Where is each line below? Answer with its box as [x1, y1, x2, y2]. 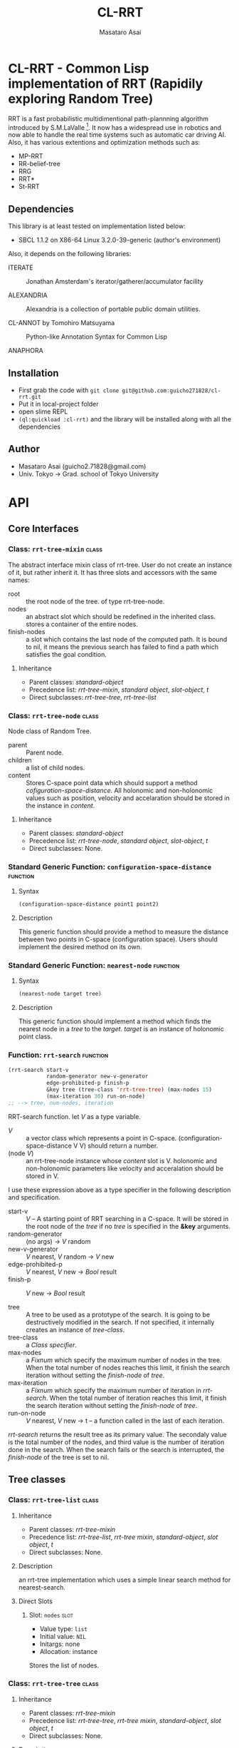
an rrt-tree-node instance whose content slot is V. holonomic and [26, 1156, 218, 1165]
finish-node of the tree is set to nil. [8, 1453, 110, 1461]
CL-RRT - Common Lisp [8, 60, 149, 76]
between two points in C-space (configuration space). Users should [18, 935, 218, 944]
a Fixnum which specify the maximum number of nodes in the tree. [26, 1356, 223, 1364]
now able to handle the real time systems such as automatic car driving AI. [8, 131, 226, 139]
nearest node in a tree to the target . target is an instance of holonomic [18, 1025, 225, 1033]
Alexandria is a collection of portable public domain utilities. [26, 305, 201, 314]
